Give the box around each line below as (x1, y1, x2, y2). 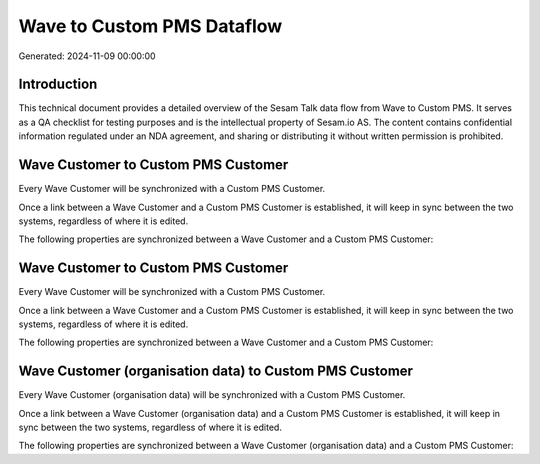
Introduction (18, 76, 98, 93)
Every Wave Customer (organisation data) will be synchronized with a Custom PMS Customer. (18, 389, 406, 401)
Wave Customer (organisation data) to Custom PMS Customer (18, 363, 414, 380)
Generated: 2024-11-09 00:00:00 (18, 50, 156, 62)
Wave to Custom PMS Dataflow (18, 15, 283, 37)
